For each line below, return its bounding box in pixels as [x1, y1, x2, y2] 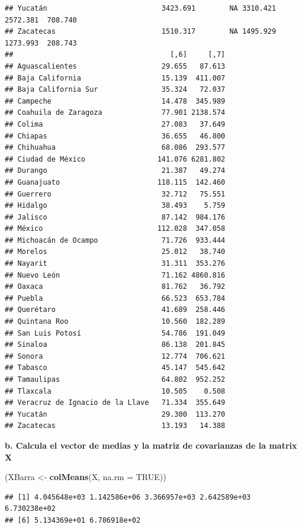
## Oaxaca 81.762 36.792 [5, 282, 226, 291]
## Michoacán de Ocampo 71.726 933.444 [5, 236, 226, 244]
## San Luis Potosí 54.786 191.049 [5, 329, 226, 337]
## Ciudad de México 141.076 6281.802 [5, 154, 226, 163]
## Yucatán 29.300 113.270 [5, 410, 226, 418]
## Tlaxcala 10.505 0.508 [5, 387, 226, 395]
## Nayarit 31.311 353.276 [5, 259, 226, 268]
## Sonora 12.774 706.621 [5, 352, 226, 360]
